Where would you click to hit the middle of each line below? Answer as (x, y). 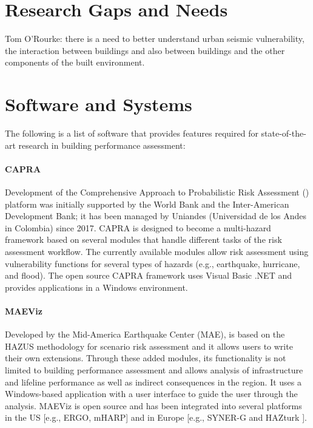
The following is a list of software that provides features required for (132, 133)
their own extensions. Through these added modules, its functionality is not (146, 358)
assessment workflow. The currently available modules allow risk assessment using (157, 251)
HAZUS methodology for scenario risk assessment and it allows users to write (149, 346)
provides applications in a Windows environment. (96, 287)
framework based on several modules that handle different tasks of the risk (143, 239)
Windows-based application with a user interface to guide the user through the (151, 394)
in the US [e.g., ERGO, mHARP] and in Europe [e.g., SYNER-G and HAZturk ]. (156, 417)
